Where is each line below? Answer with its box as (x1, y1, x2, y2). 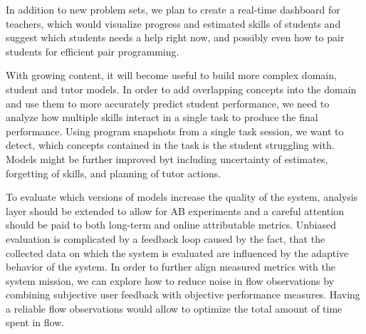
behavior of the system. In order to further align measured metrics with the (6, 259, 335, 274)
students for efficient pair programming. (6, 43, 179, 58)
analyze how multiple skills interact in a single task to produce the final (6, 110, 318, 125)
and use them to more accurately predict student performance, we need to (6, 95, 330, 110)
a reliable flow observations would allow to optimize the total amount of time (6, 301, 343, 315)
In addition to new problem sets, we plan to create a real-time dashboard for (6, 2, 340, 16)
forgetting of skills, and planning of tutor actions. (6, 165, 221, 180)
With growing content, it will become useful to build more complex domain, (6, 68, 337, 83)
